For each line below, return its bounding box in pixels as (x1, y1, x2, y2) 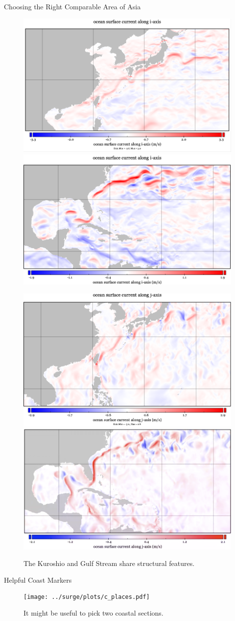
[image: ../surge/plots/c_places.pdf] (23, 593, 150, 601)
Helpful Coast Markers (4, 574, 72, 585)
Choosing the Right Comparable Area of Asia (4, 1, 141, 11)
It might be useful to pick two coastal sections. (23, 607, 164, 618)
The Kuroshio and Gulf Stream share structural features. (23, 558, 195, 568)
